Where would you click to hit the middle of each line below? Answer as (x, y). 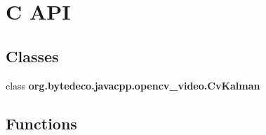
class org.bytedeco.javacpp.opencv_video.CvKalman (133, 85)
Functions (41, 123)
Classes (32, 56)
